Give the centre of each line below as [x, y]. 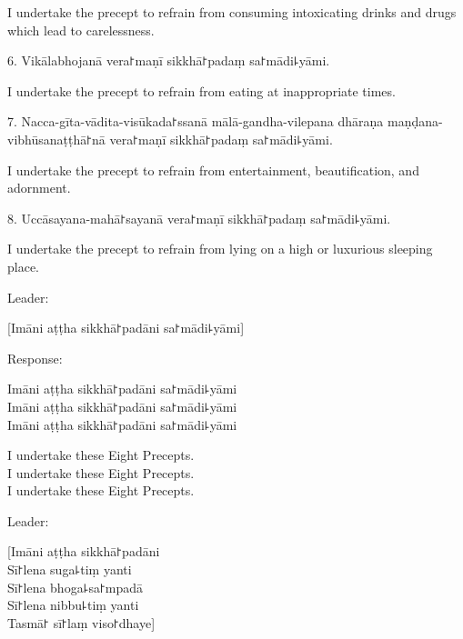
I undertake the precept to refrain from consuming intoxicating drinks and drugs [232, 12]
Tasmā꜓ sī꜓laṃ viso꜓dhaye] [81, 622]
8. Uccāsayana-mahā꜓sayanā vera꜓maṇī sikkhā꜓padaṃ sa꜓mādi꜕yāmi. [199, 218]
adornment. [39, 188]
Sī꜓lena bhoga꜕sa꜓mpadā [75, 587]
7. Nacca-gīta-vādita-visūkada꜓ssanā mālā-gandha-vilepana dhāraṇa [196, 121]
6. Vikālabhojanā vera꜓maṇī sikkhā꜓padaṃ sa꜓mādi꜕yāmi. [169, 60]
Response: [35, 358]
